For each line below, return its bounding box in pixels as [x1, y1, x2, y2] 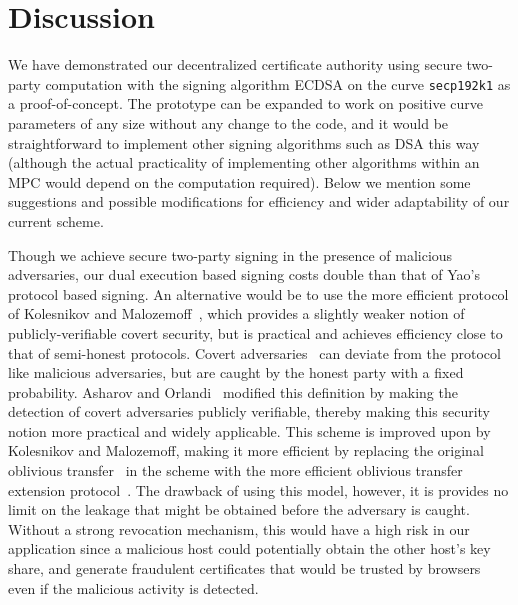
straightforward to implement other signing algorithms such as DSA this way [8, 132, 480, 153]
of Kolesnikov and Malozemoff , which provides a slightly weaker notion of [8, 303, 465, 324]
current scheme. [8, 210, 104, 231]
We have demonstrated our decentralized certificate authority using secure [8, 54, 462, 75]
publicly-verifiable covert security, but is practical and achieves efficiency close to [8, 322, 503, 343]
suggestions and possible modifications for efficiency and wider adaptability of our [8, 191, 510, 212]
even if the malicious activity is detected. [8, 577, 259, 598]
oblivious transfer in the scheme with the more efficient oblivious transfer [8, 460, 463, 481]
